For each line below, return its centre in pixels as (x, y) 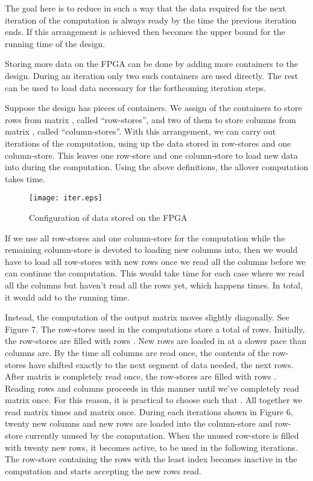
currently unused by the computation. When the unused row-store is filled (162, 435)
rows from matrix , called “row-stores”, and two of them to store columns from (150, 119)
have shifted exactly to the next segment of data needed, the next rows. (161, 364)
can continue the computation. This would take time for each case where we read (155, 273)
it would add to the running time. (67, 297)
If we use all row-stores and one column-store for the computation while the (145, 237)
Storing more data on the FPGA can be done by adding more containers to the (152, 64)
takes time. (25, 178)
